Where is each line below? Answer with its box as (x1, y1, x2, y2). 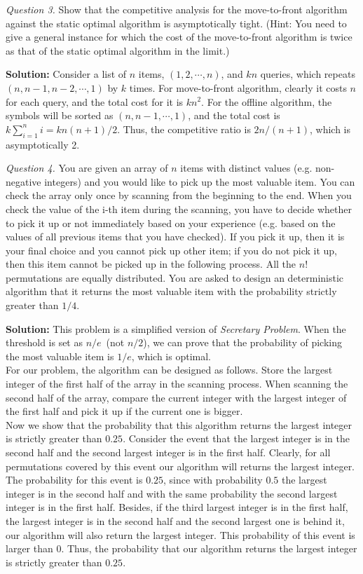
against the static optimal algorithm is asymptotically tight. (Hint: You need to (6, 15, 347, 30)
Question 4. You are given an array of (6, 160, 168, 175)
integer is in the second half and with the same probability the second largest (6, 486, 338, 500)
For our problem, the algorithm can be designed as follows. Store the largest (6, 362, 333, 377)
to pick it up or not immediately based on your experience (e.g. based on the (6, 215, 336, 230)
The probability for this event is (6, 472, 143, 487)
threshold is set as (6, 335, 83, 350)
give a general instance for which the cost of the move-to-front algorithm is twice (6, 29, 352, 44)
